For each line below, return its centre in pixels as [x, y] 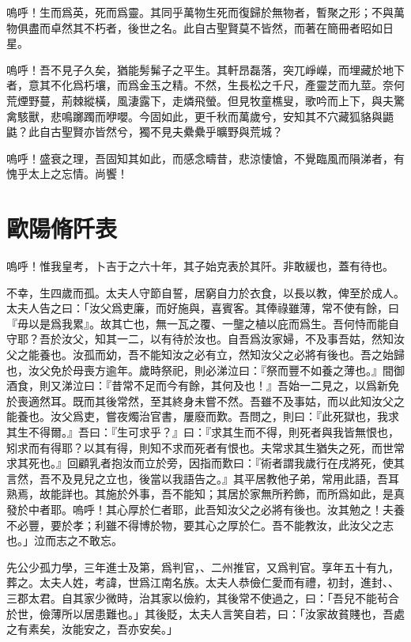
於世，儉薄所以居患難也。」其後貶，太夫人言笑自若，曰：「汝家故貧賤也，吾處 [205, 613]
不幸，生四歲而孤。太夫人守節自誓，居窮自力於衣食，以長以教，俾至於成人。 [205, 292]
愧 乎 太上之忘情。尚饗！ [67, 174]
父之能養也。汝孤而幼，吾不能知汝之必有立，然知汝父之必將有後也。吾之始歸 [205, 355]
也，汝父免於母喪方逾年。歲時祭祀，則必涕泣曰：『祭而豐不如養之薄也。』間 [200, 370]
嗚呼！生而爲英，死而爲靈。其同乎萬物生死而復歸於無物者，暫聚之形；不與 [200, 12]
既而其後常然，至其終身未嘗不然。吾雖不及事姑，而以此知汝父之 [238, 400]
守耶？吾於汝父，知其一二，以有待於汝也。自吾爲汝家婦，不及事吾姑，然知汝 [205, 339]
